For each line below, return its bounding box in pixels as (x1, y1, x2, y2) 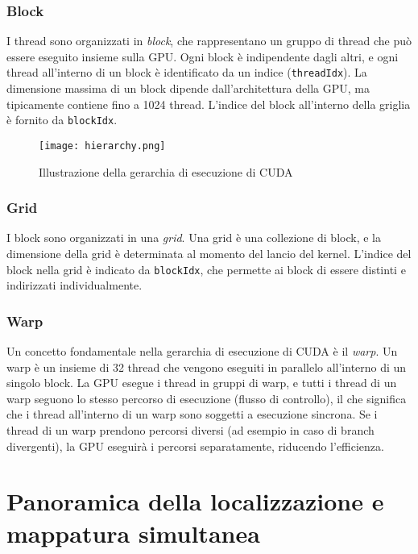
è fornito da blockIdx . (6, 111, 118, 128)
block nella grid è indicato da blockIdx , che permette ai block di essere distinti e (6, 260, 406, 277)
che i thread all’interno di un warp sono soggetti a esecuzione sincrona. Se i (6, 406, 378, 423)
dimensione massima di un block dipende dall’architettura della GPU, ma (6, 80, 370, 97)
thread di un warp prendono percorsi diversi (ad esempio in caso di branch (6, 422, 375, 438)
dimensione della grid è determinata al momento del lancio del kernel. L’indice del (6, 244, 412, 261)
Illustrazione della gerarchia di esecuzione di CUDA (39, 163, 293, 180)
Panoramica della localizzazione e (6, 485, 384, 518)
